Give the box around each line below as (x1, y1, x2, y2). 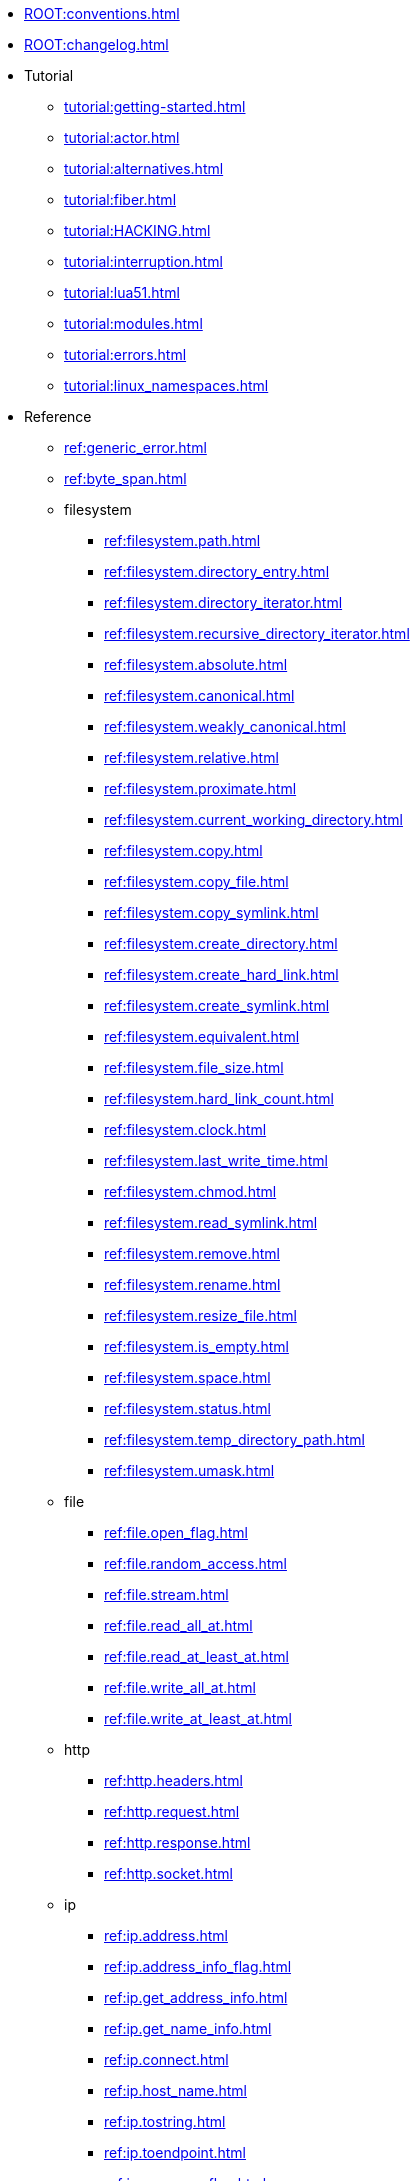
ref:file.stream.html (104, 1586, 229, 1603)
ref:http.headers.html (104, 1772, 243, 1789)
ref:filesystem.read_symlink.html (104, 1214, 318, 1231)
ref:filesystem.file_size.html (104, 1059, 284, 1076)
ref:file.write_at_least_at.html (104, 1710, 293, 1727)
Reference (24, 408, 92, 425)
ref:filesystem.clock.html (104, 1121, 267, 1138)
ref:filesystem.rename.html (104, 1276, 281, 1293)
